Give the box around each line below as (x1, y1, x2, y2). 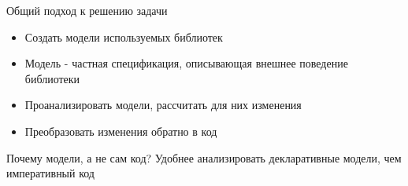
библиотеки (24, 70, 80, 86)
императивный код (6, 165, 95, 181)
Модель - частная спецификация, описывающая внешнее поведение (24, 55, 348, 71)
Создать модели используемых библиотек (24, 28, 223, 45)
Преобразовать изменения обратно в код (24, 122, 217, 139)
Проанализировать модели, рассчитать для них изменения (24, 97, 302, 113)
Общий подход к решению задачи (6, 2, 168, 18)
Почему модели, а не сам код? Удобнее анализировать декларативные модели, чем (6, 149, 402, 166)
